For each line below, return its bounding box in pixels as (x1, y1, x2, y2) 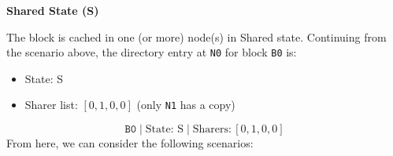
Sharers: (192, 124, 232, 136)
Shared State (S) (6, 2, 99, 18)
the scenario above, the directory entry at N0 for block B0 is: (6, 44, 297, 60)
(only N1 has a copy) (136, 96, 235, 113)
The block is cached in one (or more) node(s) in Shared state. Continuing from (6, 28, 387, 45)
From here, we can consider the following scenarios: (6, 135, 254, 151)
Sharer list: (24, 96, 78, 113)
